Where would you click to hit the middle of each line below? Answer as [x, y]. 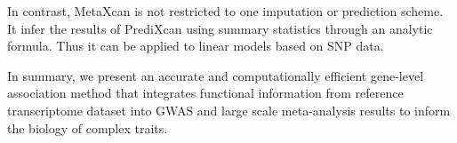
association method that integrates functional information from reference [205, 93]
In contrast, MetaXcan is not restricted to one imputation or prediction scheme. [225, 11]
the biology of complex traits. [88, 127]
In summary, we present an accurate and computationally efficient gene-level [216, 75]
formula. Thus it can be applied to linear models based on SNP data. [196, 46]
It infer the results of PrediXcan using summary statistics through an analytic [220, 28]
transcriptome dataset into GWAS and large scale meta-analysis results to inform [229, 110]
